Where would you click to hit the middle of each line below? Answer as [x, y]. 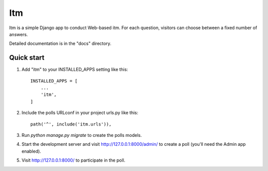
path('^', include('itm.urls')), [71, 124]
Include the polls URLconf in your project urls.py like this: [80, 113]
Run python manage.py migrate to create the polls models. [82, 135]
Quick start [27, 58]
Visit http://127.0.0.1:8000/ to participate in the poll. [73, 160]
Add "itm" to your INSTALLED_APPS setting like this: [75, 70]
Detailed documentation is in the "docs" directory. [60, 43]
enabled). [32, 151]
